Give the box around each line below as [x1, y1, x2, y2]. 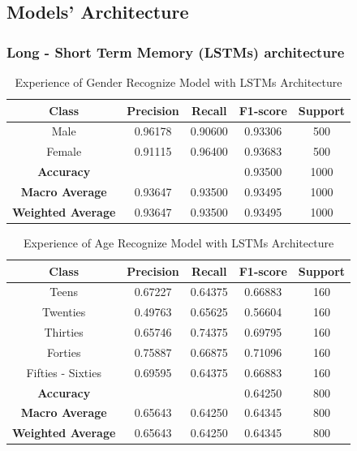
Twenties [42, 303, 86, 320]
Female [46, 143, 82, 160]
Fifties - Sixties [26, 363, 101, 380]
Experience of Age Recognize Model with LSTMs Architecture [23, 234, 334, 251]
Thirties [44, 324, 84, 341]
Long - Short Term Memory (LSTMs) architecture [6, 41, 345, 62]
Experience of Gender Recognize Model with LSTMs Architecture [15, 74, 342, 90]
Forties [46, 343, 81, 360]
